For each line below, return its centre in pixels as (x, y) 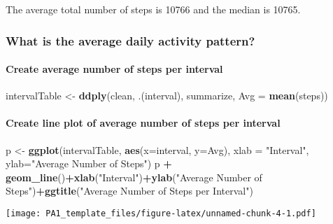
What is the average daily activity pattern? (130, 40)
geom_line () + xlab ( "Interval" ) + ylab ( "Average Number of (134, 177)
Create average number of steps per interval (114, 69)
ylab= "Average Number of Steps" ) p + (89, 163)
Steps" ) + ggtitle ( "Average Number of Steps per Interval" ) (129, 191)
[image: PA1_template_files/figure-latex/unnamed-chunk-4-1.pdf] (161, 213)
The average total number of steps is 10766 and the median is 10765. (153, 9)
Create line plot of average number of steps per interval (143, 123)
